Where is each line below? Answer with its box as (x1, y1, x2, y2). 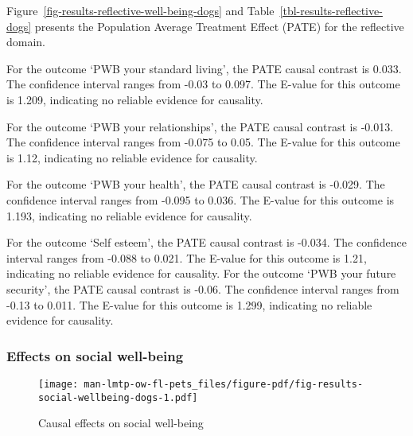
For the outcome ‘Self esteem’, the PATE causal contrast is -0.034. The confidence (6, 234, 407, 251)
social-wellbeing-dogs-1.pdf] (38, 391, 198, 403)
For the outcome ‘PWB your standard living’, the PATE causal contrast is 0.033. (6, 60, 402, 76)
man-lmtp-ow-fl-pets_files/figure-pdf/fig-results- (84, 378, 364, 390)
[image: (38, 378, 79, 390)
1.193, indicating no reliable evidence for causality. (6, 207, 252, 224)
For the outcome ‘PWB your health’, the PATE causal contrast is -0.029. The (6, 176, 385, 193)
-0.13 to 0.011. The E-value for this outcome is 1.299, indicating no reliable (6, 296, 372, 313)
